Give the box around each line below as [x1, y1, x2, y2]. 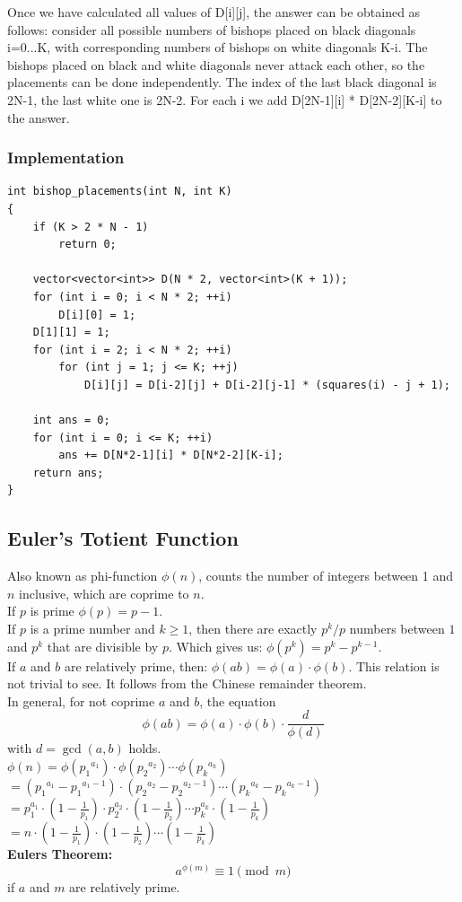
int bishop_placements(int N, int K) [7, 185, 232, 198]
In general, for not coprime [7, 691, 155, 710]
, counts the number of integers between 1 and [198, 566, 454, 585]
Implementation [7, 146, 125, 169]
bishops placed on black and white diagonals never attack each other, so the [7, 55, 425, 74]
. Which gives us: [168, 636, 263, 655]
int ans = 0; [32, 414, 110, 427]
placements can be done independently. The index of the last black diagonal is [7, 73, 437, 92]
